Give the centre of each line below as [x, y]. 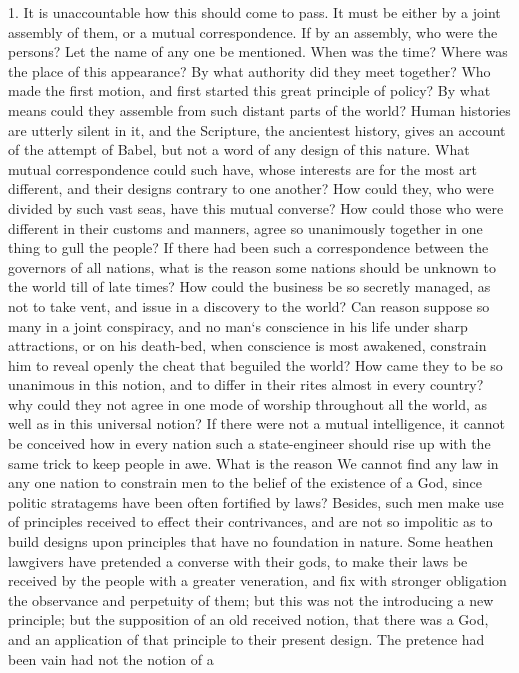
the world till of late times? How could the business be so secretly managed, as [249, 286]
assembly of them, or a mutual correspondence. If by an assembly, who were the [253, 31]
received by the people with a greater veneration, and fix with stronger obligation [257, 580]
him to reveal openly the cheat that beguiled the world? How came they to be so [255, 364]
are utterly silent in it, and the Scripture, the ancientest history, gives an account [257, 129]
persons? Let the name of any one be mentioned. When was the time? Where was [258, 51]
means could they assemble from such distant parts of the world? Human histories [259, 109]
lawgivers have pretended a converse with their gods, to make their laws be [238, 560]
